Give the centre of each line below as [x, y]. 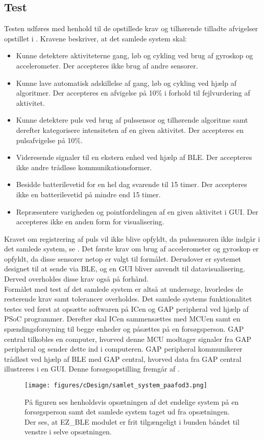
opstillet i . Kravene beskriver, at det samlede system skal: [95, 38]
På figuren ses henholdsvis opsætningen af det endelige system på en [132, 401]
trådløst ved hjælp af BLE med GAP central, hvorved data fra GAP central [123, 358]
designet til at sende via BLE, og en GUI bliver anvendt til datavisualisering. [125, 269]
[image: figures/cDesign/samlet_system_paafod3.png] [116, 386]
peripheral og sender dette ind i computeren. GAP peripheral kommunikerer [123, 349]
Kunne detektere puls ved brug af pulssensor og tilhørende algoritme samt [132, 120]
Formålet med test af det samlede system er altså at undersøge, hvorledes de [124, 288]
